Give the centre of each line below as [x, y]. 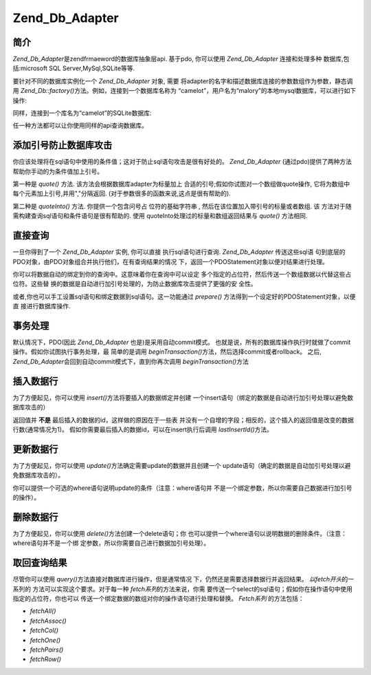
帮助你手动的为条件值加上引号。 [58, 171]
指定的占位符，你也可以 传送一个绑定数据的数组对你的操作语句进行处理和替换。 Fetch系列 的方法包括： [159, 598]
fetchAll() [43, 611]
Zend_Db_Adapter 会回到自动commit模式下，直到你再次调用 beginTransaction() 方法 [131, 361]
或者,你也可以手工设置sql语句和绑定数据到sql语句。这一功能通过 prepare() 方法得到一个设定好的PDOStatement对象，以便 [184, 297]
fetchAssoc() [48, 621]
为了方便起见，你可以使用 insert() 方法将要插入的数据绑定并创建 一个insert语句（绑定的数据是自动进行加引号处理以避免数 [183, 397]
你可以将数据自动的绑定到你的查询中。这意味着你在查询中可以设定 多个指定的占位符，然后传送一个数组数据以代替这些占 [182, 274]
